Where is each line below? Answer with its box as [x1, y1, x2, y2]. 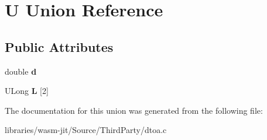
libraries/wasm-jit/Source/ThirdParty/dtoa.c [5, 124, 167, 136]
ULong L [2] [5, 85, 49, 97]
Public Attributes [5, 37, 114, 55]
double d [5, 65, 37, 77]
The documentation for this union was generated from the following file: [5, 104, 263, 116]
